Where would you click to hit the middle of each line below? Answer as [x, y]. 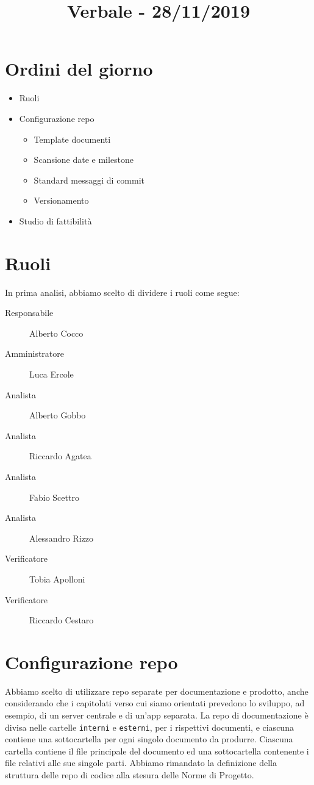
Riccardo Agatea [60, 456]
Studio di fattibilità [55, 220]
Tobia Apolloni [57, 579]
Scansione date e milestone [84, 160]
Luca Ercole [52, 374]
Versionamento [61, 200]
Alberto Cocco [56, 333]
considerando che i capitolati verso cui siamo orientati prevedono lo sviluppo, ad [155, 703]
